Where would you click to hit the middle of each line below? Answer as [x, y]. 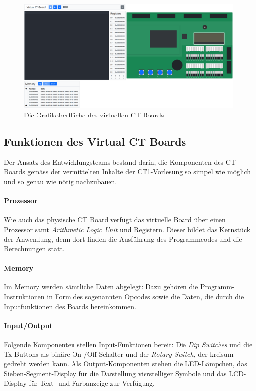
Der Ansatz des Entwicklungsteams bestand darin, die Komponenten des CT [120, 162]
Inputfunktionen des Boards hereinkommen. [70, 306]
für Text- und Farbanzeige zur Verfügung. [92, 383]
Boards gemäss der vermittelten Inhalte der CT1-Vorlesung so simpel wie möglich [128, 172]
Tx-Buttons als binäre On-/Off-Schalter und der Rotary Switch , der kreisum [119, 354]
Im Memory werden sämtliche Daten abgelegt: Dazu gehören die [101, 287]
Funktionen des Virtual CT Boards [95, 141]
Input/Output [28, 325]
